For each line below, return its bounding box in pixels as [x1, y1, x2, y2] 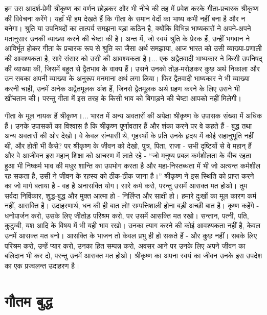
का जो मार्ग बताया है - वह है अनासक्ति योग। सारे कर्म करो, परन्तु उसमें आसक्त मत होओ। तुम [5, 180, 248, 191]
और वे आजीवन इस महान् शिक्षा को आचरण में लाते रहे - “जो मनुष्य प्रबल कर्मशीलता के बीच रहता [5, 150, 252, 161]
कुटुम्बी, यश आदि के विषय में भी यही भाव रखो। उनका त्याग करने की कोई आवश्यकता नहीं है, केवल [5, 220, 260, 231]
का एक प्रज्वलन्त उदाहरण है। [5, 260, 80, 271]
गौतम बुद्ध [5, 290, 53, 311]
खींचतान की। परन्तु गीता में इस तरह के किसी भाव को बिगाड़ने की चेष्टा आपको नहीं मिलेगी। [5, 93, 241, 104]
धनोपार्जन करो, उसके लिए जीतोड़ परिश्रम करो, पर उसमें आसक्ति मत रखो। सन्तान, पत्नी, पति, [5, 210, 249, 221]
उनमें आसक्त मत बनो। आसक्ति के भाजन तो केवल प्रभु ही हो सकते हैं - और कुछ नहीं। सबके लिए [5, 230, 257, 241]
